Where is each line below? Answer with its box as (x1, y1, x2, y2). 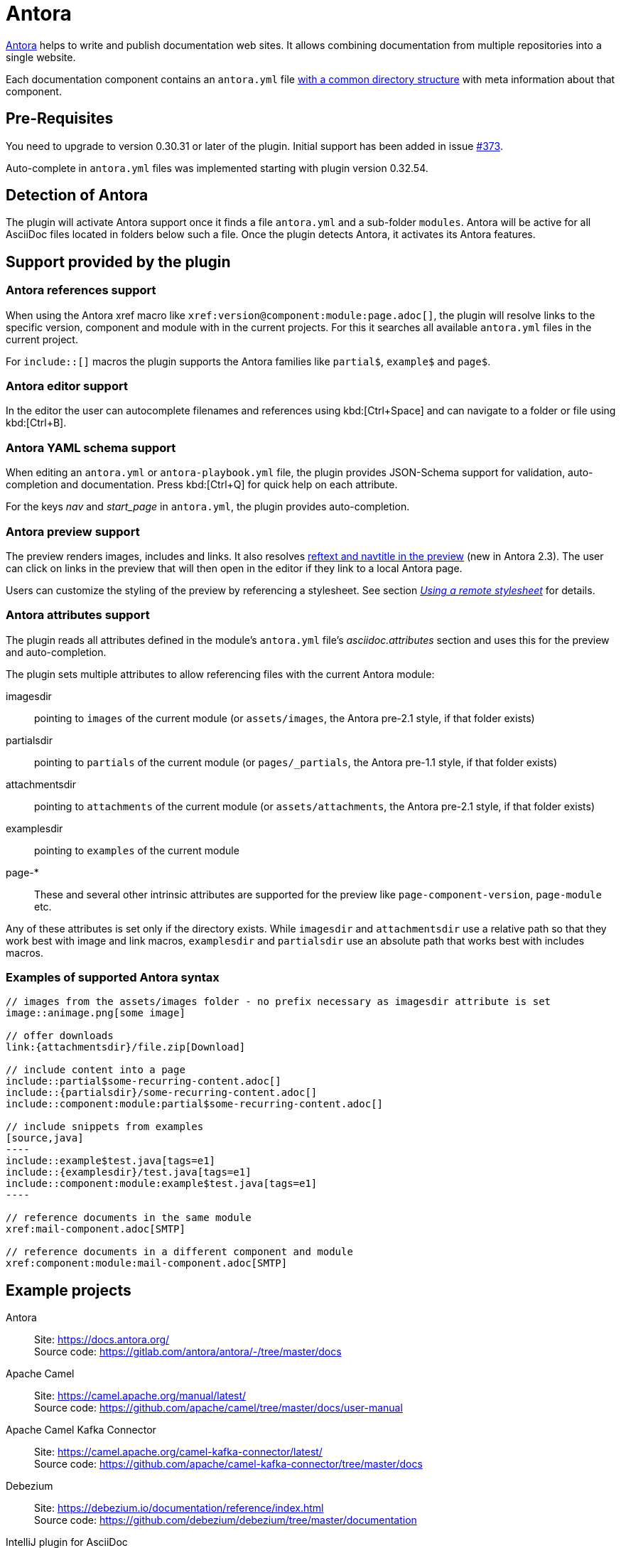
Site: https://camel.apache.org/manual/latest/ (34, 1390, 247, 1402)
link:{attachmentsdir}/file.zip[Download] (6, 1041, 246, 1053)
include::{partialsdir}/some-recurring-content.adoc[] (6, 1087, 318, 1099)
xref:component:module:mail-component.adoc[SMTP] (6, 1257, 288, 1269)
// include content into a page (6, 1064, 185, 1076)
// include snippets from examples (6, 1121, 204, 1133)
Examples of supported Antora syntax (6, 970, 220, 985)
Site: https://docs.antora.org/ (34, 1333, 170, 1346)
